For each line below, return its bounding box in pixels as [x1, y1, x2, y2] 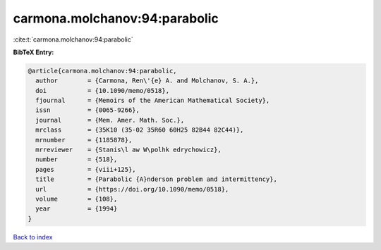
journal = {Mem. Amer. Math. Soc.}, [35, 116, 185, 124]
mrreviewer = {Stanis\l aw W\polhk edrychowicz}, [35, 146, 222, 154]
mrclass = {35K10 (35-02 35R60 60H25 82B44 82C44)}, [35, 126, 244, 134]
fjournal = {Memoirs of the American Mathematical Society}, [35, 96, 270, 105]
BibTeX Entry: [13, 48, 54, 56]
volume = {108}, [35, 195, 118, 203]
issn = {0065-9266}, [35, 106, 140, 114]
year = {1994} [35, 205, 118, 213]
